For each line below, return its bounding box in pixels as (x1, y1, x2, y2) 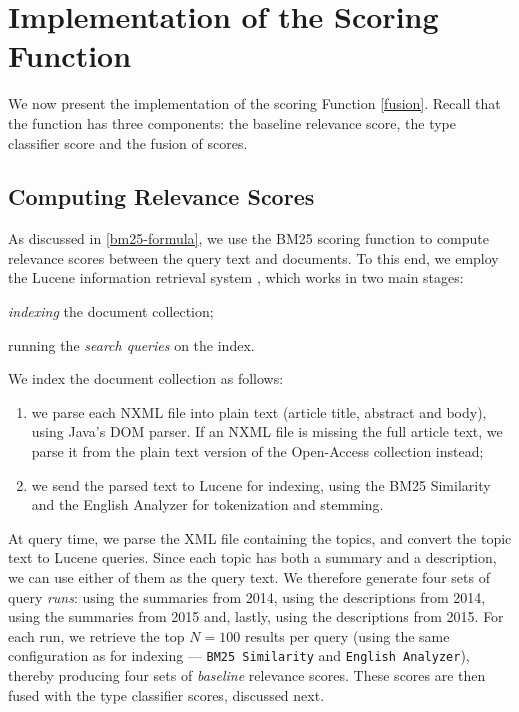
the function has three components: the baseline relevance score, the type (8, 112, 456, 133)
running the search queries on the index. (8, 334, 255, 355)
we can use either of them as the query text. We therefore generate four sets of (8, 567, 490, 588)
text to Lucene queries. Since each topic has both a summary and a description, (8, 547, 497, 568)
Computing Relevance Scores (8, 181, 315, 212)
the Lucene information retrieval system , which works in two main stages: (8, 267, 464, 288)
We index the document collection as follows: (8, 368, 284, 389)
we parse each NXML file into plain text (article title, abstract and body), (31, 401, 487, 422)
